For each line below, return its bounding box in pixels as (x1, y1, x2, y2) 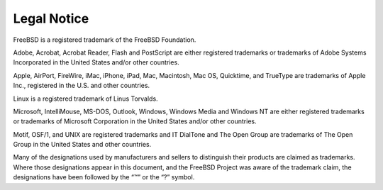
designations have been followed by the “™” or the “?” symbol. (13, 173, 195, 181)
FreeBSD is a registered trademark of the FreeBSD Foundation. (13, 35, 196, 44)
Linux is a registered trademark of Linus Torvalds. (13, 94, 159, 103)
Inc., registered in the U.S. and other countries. (13, 82, 150, 90)
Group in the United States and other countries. (13, 140, 152, 149)
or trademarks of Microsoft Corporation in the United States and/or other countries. (13, 117, 257, 125)
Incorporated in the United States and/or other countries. (13, 58, 180, 67)
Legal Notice (13, 11, 89, 26)
